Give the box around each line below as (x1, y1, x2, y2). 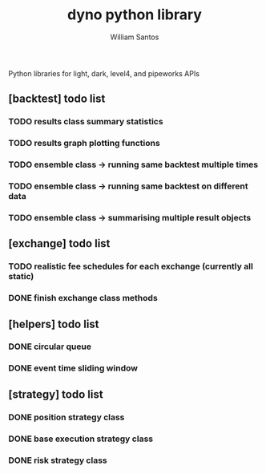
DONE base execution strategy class (8, 433, 154, 444)
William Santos (110, 32, 159, 42)
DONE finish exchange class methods (8, 293, 158, 304)
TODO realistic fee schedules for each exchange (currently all (8, 261, 254, 272)
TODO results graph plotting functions (8, 138, 160, 149)
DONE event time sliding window (8, 363, 139, 374)
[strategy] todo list (8, 387, 103, 401)
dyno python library (66, 6, 203, 24)
